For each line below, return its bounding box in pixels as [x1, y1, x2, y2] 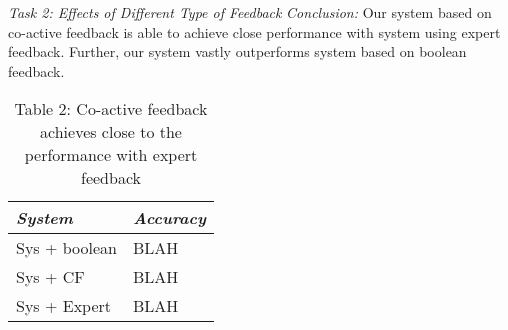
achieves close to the [40, 120, 182, 144]
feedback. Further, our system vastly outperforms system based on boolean [8, 41, 467, 62]
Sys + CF [16, 265, 85, 289]
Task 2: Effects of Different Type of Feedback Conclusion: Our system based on [8, 2, 492, 22]
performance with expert [24, 143, 198, 167]
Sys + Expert [16, 294, 112, 318]
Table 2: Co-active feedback [14, 97, 208, 121]
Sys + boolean [16, 236, 117, 260]
